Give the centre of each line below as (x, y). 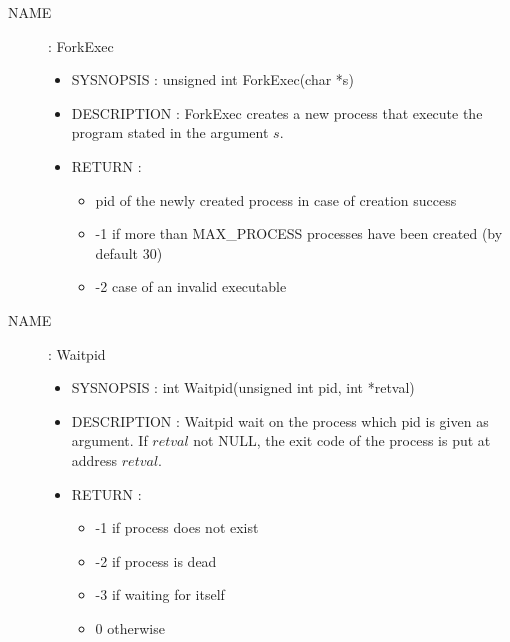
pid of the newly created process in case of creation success (276, 199)
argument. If (109, 440)
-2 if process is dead (156, 560)
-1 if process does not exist (177, 527)
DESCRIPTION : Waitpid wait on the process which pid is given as (280, 420)
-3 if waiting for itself (160, 594)
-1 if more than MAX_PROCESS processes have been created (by (299, 233)
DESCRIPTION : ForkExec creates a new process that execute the (277, 112)
